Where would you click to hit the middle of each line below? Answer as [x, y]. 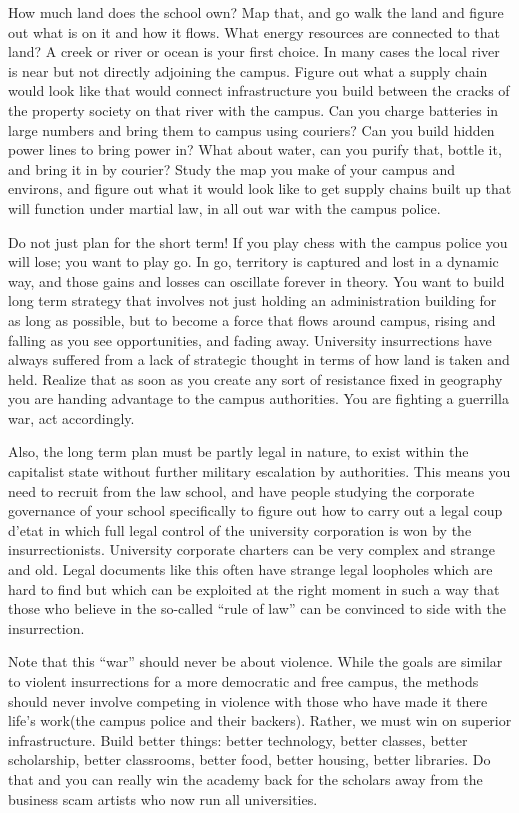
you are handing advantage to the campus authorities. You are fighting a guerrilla [258, 398]
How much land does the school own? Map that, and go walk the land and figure [256, 12]
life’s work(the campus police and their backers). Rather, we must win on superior [260, 720]
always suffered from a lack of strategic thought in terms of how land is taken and [259, 359]
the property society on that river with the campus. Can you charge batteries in [253, 109]
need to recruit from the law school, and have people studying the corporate [241, 490]
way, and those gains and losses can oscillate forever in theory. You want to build [256, 280]
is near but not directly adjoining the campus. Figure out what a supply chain [248, 70]
